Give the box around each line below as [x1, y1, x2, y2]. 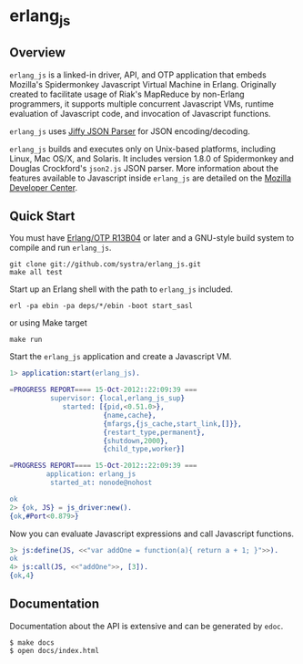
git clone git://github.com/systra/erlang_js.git [9, 260, 202, 269]
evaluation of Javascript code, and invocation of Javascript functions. [9, 108, 271, 119]
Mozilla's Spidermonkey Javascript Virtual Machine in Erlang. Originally [9, 78, 277, 89]
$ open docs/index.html [9, 646, 100, 655]
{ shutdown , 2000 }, [103, 436, 169, 445]
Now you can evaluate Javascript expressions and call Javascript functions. [9, 528, 294, 539]
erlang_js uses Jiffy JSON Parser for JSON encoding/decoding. [9, 125, 250, 137]
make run [9, 335, 43, 345]
